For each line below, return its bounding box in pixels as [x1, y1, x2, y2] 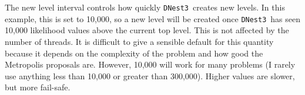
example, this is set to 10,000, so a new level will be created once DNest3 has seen [5, 12, 301, 24]
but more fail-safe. [5, 81, 71, 93]
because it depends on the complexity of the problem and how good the [5, 47, 263, 59]
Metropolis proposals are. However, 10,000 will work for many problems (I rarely [5, 58, 296, 71]
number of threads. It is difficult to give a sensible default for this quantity [5, 35, 274, 47]
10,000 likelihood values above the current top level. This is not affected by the [5, 24, 289, 36]
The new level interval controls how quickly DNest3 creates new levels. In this [5, 1, 285, 13]
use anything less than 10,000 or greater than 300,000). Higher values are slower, [5, 69, 295, 82]
